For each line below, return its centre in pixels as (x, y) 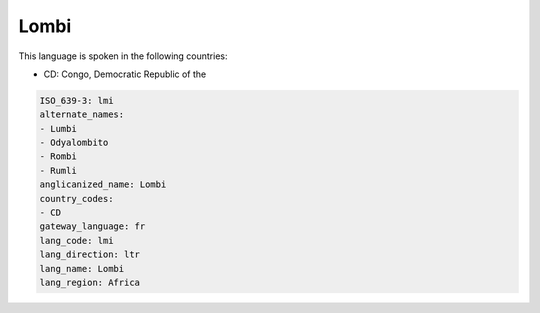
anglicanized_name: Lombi (103, 184)
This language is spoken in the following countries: (123, 56)
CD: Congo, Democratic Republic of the (125, 74)
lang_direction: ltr (89, 254)
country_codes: (76, 198)
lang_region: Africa (89, 282)
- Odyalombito (74, 143)
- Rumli (58, 170)
